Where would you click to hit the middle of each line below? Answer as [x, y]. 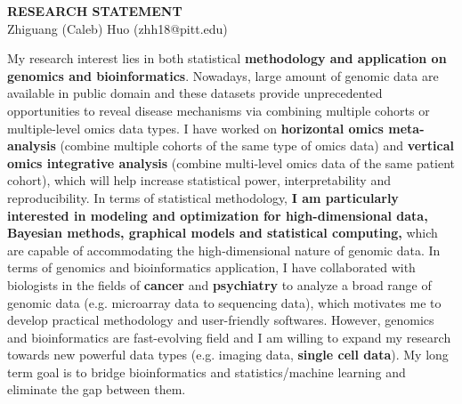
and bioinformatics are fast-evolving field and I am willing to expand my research [229, 337]
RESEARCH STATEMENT [95, 11]
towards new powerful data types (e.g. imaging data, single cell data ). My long [228, 355]
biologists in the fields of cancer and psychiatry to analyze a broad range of [219, 284]
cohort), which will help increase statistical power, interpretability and [199, 180]
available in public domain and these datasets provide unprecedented [195, 93]
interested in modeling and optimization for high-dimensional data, [218, 215]
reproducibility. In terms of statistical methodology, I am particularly [203, 197]
